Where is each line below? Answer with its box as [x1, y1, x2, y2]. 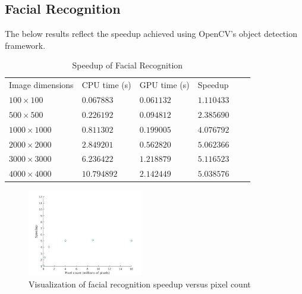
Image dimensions [9, 79, 74, 91]
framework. [5, 39, 46, 51]
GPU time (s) [139, 79, 190, 91]
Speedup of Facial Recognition [72, 59, 183, 71]
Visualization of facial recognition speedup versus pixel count [29, 278, 251, 290]
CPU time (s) [81, 79, 131, 91]
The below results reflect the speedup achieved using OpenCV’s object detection [5, 27, 297, 40]
